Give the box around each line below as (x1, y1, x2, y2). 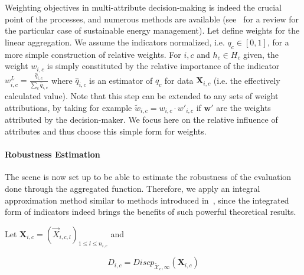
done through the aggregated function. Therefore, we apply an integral (5, 182, 260, 194)
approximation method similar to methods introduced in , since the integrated (5, 194, 289, 206)
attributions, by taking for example (5, 101, 132, 113)
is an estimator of (89, 74, 153, 86)
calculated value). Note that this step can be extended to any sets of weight (5, 90, 279, 102)
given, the (243, 48, 279, 60)
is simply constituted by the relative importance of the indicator (47, 60, 280, 72)
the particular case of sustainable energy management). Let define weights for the (5, 24, 300, 37)
